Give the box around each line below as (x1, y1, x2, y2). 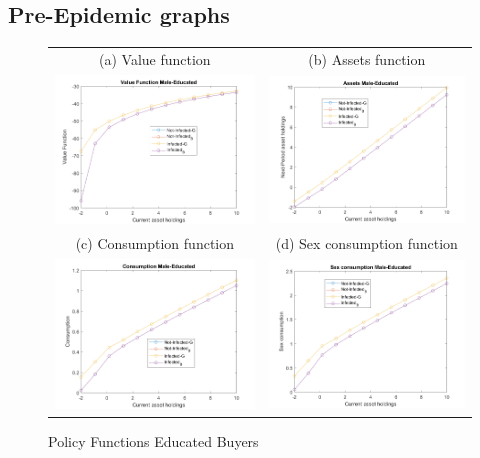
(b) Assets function (308, 48, 426, 69)
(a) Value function (99, 48, 211, 69)
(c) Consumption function (75, 233, 235, 254)
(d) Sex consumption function (275, 233, 458, 254)
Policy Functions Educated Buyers (48, 430, 259, 451)
